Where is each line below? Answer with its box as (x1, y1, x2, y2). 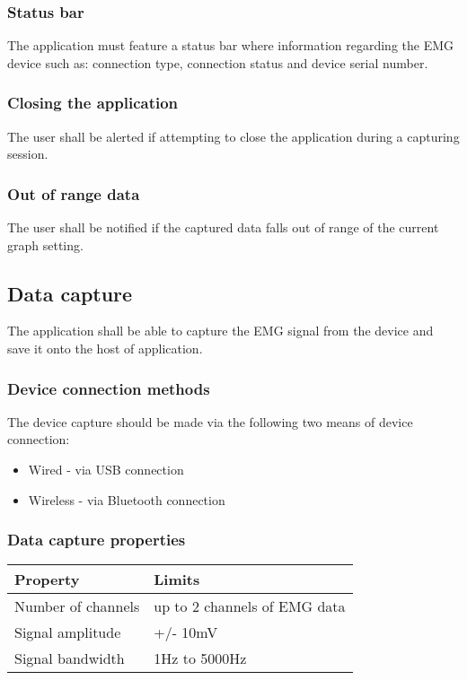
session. (7, 144, 48, 163)
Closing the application (7, 92, 179, 114)
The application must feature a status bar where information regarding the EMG (7, 36, 454, 55)
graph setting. (7, 235, 84, 254)
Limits (154, 569, 200, 590)
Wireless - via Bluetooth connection (28, 490, 225, 509)
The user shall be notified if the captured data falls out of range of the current (7, 218, 439, 237)
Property (14, 569, 80, 590)
